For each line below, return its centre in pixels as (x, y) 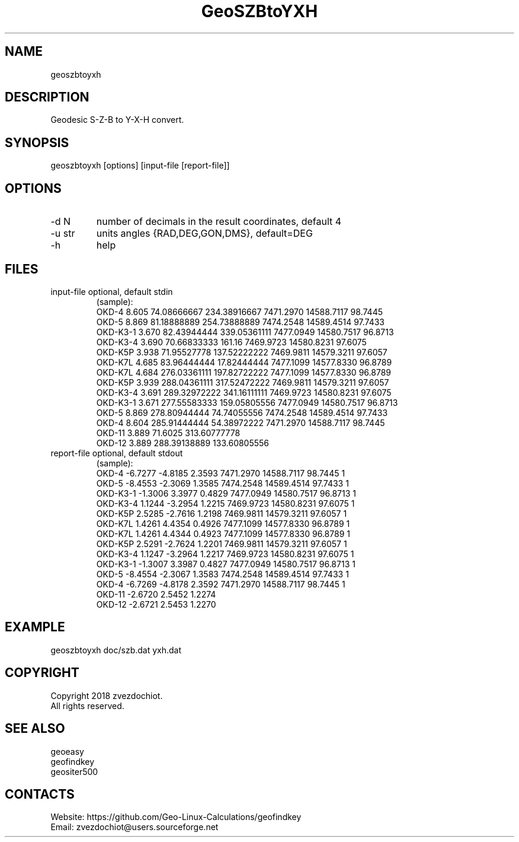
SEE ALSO (35, 729)
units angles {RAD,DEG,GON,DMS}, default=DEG (204, 233)
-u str (63, 233)
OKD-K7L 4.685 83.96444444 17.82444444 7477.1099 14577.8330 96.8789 (244, 362)
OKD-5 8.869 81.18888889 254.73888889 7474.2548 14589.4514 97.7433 (241, 322)
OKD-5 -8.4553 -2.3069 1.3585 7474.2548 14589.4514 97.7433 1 (222, 483)
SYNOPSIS (37, 142)
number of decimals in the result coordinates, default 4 (219, 222)
